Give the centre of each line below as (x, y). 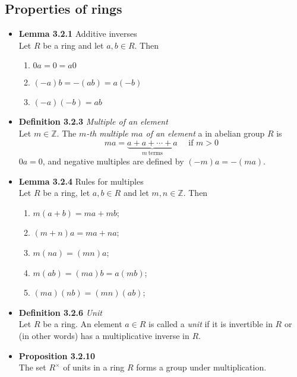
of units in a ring (94, 367)
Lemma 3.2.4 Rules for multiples (81, 181)
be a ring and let (73, 45)
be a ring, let (67, 193)
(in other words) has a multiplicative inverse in (104, 335)
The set (32, 367)
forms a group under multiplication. (201, 367)
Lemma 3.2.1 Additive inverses (78, 34)
